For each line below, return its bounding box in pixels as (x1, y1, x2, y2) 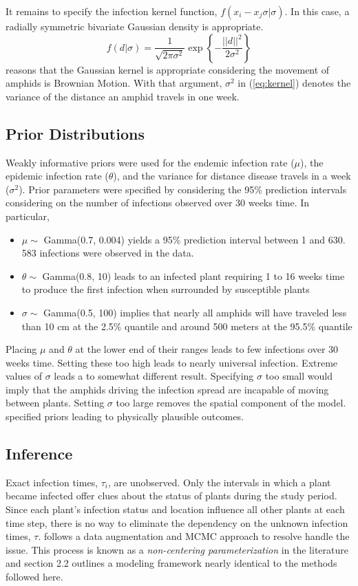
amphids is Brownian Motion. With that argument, (6, 76, 222, 90)
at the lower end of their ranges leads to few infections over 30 (75, 342, 339, 356)
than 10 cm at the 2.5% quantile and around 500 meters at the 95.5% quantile (21, 318, 352, 333)
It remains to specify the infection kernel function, (6, 4, 218, 18)
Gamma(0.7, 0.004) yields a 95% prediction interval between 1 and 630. (43, 232, 346, 246)
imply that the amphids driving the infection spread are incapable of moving (6, 382, 329, 396)
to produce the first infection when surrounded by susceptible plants (21, 282, 310, 296)
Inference (6, 443, 73, 464)
